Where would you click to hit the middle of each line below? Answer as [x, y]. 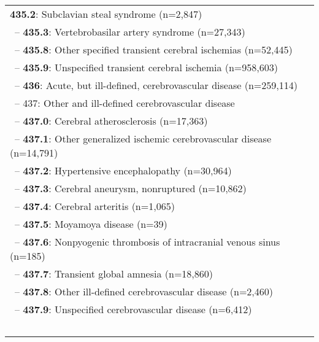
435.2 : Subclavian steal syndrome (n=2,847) [106, 14]
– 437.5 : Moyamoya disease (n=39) [91, 224]
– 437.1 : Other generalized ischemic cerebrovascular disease [143, 138]
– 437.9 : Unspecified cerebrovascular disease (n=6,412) [133, 309]
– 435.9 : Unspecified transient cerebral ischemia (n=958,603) [146, 67]
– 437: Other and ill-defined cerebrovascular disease [125, 103]
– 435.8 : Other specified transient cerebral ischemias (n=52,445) [154, 49]
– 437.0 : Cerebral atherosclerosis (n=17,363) [111, 121]
